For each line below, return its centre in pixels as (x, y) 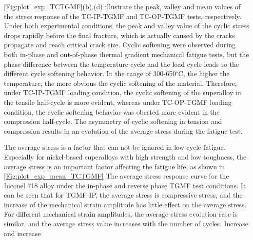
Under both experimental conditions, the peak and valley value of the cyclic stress (126, 26)
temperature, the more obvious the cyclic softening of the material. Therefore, (120, 83)
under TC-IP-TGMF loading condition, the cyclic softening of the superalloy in (123, 92)
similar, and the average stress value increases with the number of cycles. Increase (126, 224)
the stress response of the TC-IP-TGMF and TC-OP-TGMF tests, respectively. (123, 16)
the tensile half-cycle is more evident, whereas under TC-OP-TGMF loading (118, 102)
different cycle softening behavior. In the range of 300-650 (90, 73)
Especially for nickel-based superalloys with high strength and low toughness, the (125, 156)
